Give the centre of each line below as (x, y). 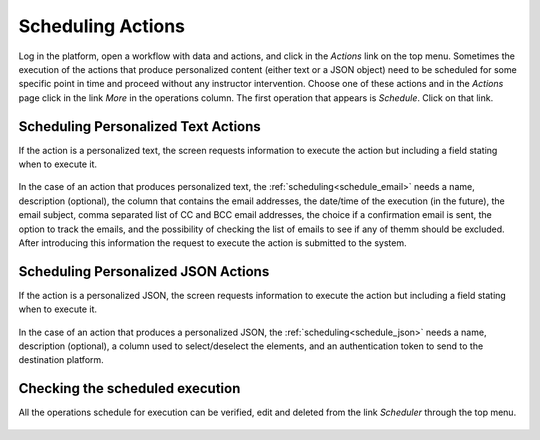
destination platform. (61, 360)
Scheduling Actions (101, 26)
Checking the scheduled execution (129, 388)
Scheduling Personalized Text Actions (140, 126)
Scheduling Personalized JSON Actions (144, 271)
